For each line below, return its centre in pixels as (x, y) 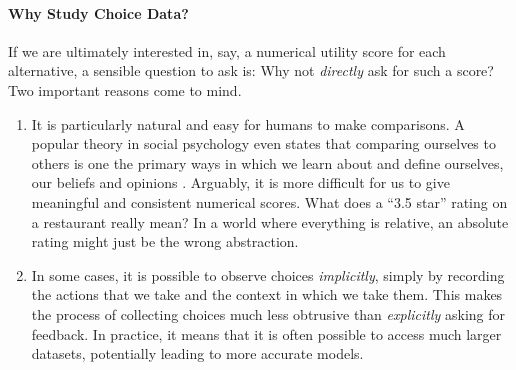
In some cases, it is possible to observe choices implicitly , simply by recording (268, 274)
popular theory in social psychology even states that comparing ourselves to (263, 143)
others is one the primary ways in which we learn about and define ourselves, (267, 162)
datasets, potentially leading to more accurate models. (197, 353)
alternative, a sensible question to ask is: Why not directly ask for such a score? (251, 70)
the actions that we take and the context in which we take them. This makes (267, 294)
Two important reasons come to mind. (125, 89)
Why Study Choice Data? (98, 12)
